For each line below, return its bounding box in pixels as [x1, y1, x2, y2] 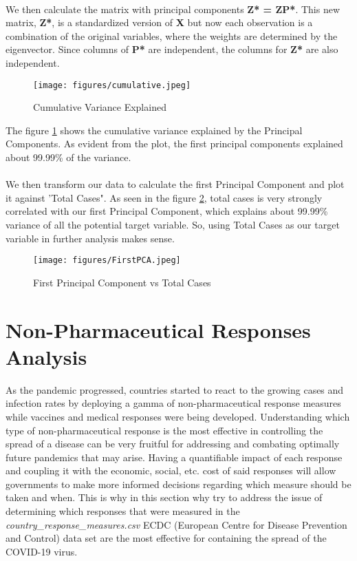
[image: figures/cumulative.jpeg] [33, 80, 191, 90]
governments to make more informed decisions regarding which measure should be [6, 476, 351, 491]
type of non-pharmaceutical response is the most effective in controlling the [6, 423, 323, 437]
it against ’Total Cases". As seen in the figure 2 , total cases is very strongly [6, 190, 323, 204]
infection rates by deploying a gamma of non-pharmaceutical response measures [6, 396, 341, 410]
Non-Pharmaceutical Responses [6, 315, 311, 343]
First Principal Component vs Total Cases [33, 275, 211, 289]
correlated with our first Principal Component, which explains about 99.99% [6, 204, 328, 218]
